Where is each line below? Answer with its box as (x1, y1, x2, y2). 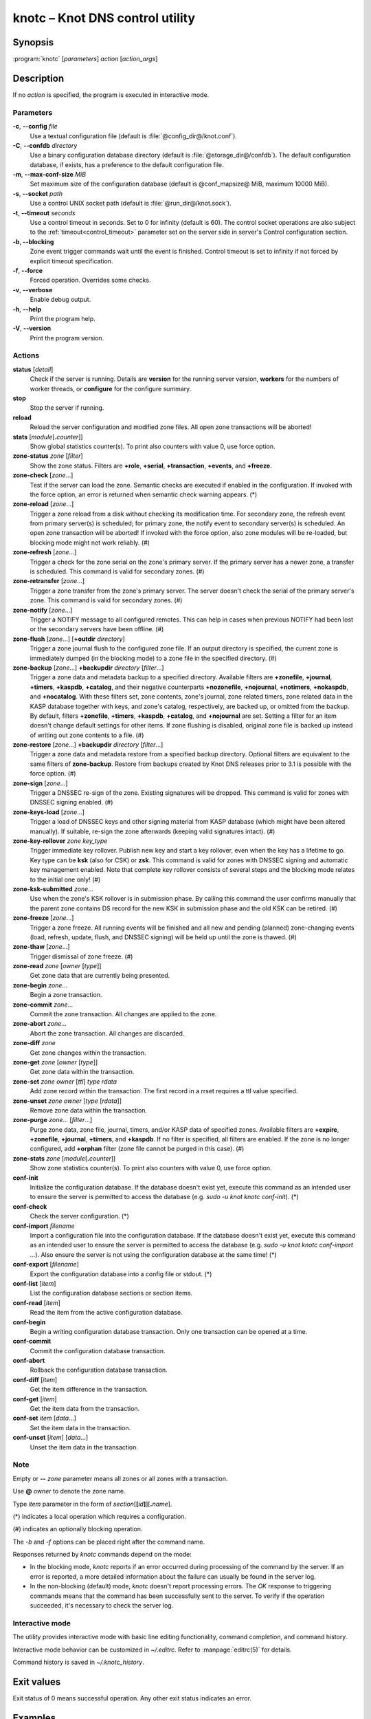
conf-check (12, 1202, 47, 1210)
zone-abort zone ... (12, 1020, 67, 1028)
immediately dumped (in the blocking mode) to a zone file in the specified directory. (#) (30, 654, 278, 662)
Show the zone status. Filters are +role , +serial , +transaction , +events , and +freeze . (30, 461, 273, 470)
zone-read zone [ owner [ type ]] (12, 962, 102, 970)
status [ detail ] (12, 365, 54, 373)
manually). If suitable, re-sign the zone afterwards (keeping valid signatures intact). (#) (30, 827, 276, 835)
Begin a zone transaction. (30, 991, 102, 999)
